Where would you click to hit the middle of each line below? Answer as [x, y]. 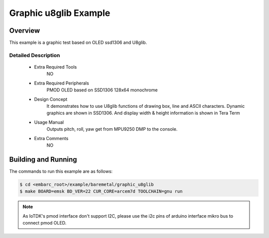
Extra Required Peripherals [62, 83]
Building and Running [43, 159]
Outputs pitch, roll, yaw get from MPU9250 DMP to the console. [112, 129]
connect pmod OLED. [45, 223]
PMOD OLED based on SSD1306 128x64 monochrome [102, 90]
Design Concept [51, 99]
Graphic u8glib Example [60, 13]
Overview [25, 31]
